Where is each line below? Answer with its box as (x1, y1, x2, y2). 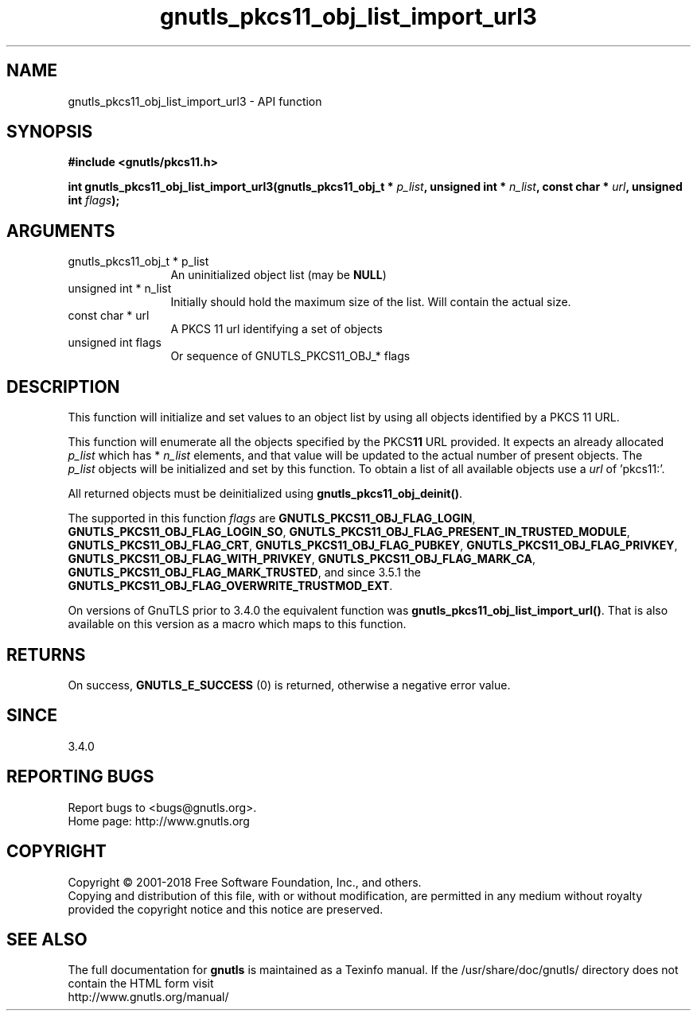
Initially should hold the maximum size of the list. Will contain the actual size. (170, 295, 571, 309)
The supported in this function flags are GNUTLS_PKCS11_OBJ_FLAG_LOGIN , (68, 511, 476, 526)
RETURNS (6, 644, 86, 665)
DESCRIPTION (6, 376, 120, 397)
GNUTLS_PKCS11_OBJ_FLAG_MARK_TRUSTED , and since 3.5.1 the (68, 565, 422, 580)
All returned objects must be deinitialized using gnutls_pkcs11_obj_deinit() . (68, 487, 463, 501)
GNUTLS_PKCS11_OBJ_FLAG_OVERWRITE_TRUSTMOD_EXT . (68, 579, 393, 593)
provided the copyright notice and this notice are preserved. (68, 902, 384, 916)
